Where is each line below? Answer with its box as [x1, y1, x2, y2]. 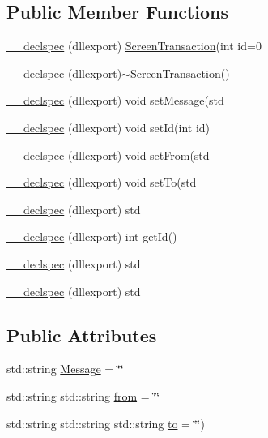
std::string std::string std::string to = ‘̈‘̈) [6, 414, 205, 432]
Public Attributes [6, 322, 157, 347]
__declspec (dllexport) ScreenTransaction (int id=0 [6, 37, 262, 54]
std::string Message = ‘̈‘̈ [6, 360, 124, 377]
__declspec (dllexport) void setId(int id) [6, 118, 211, 135]
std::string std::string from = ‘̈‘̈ [6, 387, 160, 404]
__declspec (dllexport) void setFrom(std [6, 146, 210, 163]
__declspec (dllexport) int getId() [6, 228, 177, 245]
